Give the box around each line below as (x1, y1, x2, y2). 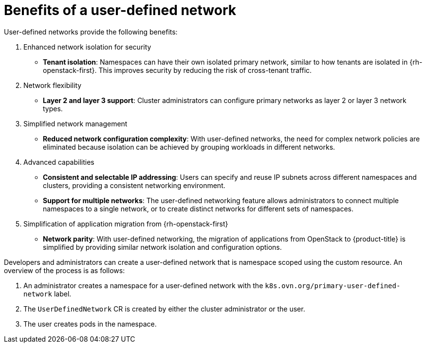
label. (54, 289, 72, 298)
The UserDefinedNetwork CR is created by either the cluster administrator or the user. (23, 304, 305, 313)
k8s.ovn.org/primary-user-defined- (265, 281, 401, 290)
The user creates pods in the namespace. (23, 319, 157, 328)
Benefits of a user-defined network (4, 2, 237, 18)
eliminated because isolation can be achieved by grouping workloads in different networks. (43, 142, 335, 151)
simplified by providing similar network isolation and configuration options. (43, 243, 282, 251)
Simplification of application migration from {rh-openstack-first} (23, 219, 228, 228)
